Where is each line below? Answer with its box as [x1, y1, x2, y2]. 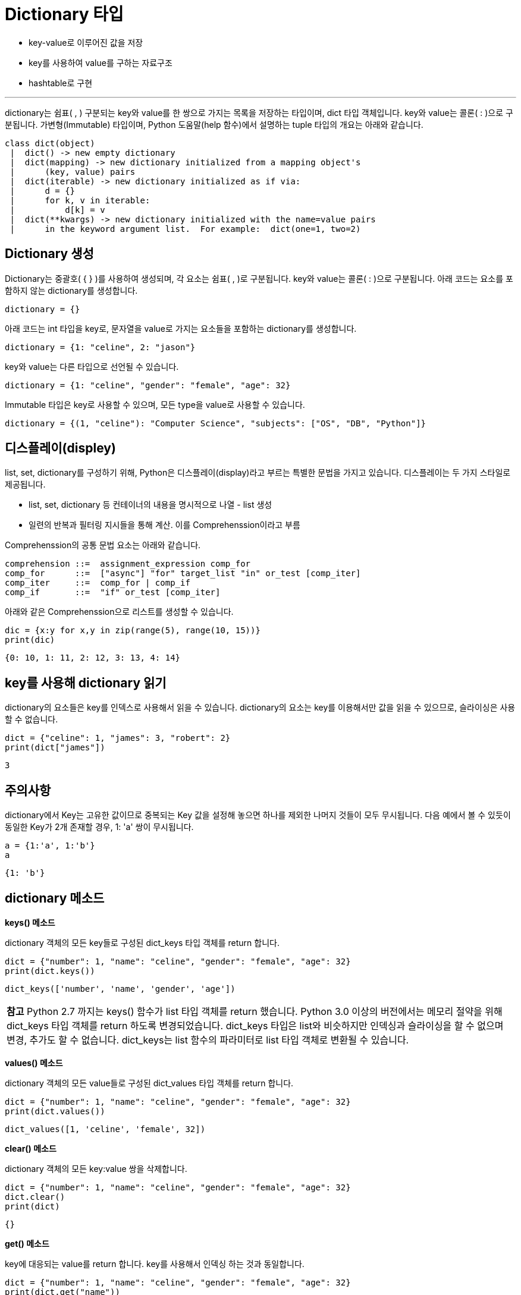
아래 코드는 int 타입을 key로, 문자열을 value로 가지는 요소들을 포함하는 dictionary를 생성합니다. [5, 323, 357, 334]
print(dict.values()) [5, 1106, 105, 1116]
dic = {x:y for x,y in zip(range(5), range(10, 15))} [5, 626, 260, 636]
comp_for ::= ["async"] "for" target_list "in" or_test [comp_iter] [5, 568, 361, 579]
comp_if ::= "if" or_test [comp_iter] [5, 587, 221, 598]
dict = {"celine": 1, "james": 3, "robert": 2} [5, 733, 231, 743]
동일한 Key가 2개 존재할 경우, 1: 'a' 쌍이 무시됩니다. [5, 822, 194, 832]
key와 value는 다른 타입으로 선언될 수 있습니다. [5, 361, 179, 372]
